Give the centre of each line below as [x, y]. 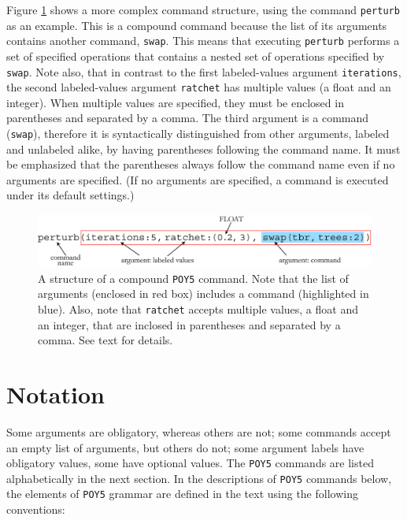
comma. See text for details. [105, 340]
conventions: [36, 509]
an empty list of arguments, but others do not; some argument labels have [185, 447]
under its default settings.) [70, 195]
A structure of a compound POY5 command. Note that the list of [193, 278]
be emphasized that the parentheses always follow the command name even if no [201, 164]
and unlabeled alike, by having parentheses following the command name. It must [203, 149]
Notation [55, 394]
